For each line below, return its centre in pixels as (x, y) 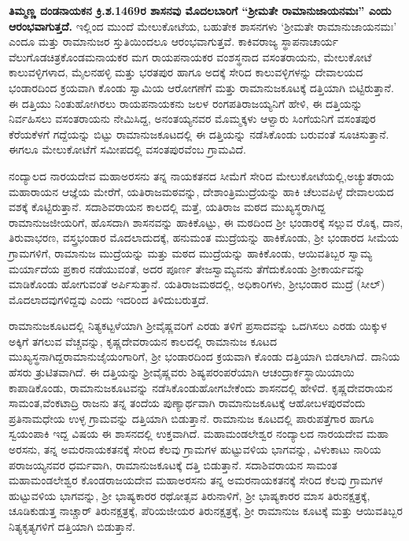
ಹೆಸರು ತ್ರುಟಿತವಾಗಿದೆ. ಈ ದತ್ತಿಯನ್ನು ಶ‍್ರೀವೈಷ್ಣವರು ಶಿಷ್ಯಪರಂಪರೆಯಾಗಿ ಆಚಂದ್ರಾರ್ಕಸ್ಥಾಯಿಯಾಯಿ (182, 372)
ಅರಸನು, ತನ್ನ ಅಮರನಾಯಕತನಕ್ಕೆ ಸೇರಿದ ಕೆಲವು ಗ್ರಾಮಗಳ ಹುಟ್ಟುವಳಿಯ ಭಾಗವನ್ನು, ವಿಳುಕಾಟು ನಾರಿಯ (195, 449)
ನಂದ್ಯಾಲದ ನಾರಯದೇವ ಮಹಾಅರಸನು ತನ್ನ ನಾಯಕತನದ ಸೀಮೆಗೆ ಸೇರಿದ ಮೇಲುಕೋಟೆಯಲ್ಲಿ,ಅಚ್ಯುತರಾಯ (201, 175)
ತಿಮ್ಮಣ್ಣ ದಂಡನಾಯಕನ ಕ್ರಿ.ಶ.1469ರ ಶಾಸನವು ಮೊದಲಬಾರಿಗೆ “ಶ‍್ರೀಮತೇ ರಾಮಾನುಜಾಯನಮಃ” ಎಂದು (200, 10)
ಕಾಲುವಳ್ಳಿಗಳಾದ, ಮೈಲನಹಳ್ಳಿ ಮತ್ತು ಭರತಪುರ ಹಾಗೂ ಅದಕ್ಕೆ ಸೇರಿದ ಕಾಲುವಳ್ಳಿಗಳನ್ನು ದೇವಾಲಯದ (186, 72)
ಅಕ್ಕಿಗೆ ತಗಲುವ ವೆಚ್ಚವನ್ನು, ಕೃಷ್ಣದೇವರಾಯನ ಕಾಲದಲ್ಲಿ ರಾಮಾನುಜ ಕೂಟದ (143, 341)
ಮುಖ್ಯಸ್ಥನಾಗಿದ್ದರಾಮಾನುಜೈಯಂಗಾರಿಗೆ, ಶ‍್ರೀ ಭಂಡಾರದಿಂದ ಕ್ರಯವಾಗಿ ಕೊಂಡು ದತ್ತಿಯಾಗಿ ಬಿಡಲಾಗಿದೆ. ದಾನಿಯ (204, 356)
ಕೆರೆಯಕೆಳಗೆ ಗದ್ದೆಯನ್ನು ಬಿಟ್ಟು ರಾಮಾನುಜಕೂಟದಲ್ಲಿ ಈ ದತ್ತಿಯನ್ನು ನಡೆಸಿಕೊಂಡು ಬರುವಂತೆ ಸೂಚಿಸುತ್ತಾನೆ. (199, 133)
